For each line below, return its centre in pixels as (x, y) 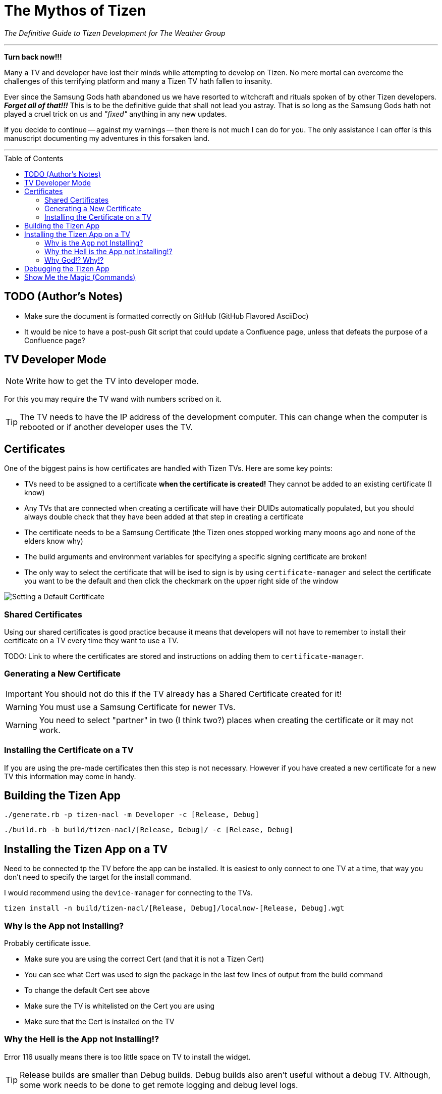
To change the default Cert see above (87, 990)
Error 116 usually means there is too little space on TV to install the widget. (127, 1057)
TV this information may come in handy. (70, 776)
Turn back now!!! (33, 57)
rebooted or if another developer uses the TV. (106, 427)
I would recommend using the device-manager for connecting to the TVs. (128, 893)
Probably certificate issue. (48, 943)
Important (24, 694)
